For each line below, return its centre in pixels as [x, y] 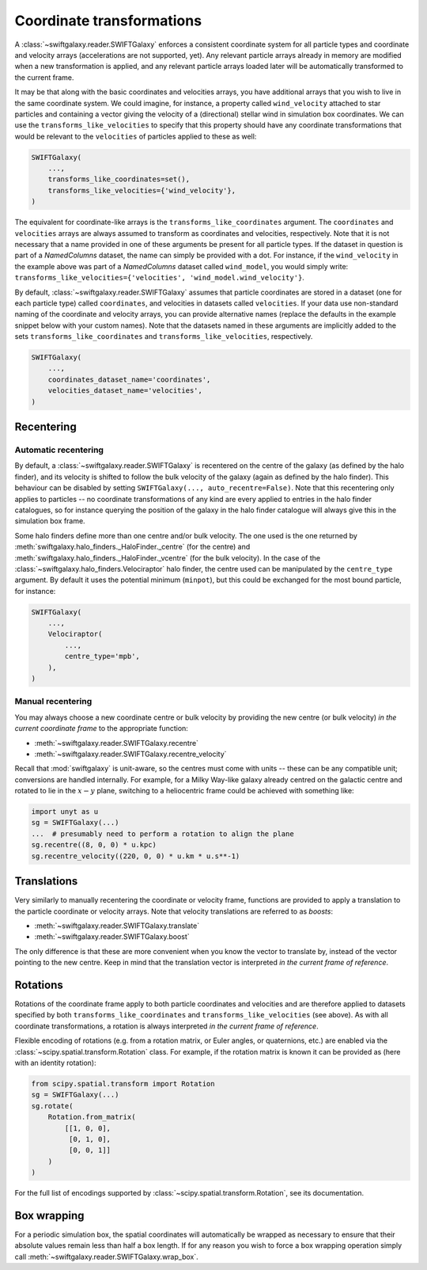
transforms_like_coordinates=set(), [119, 179]
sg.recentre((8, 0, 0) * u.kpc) [94, 845]
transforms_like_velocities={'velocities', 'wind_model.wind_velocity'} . [159, 278]
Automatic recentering [59, 450]
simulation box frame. [50, 521]
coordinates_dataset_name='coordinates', [129, 379]
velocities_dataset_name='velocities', [125, 391]
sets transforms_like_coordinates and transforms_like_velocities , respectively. [164, 337]
